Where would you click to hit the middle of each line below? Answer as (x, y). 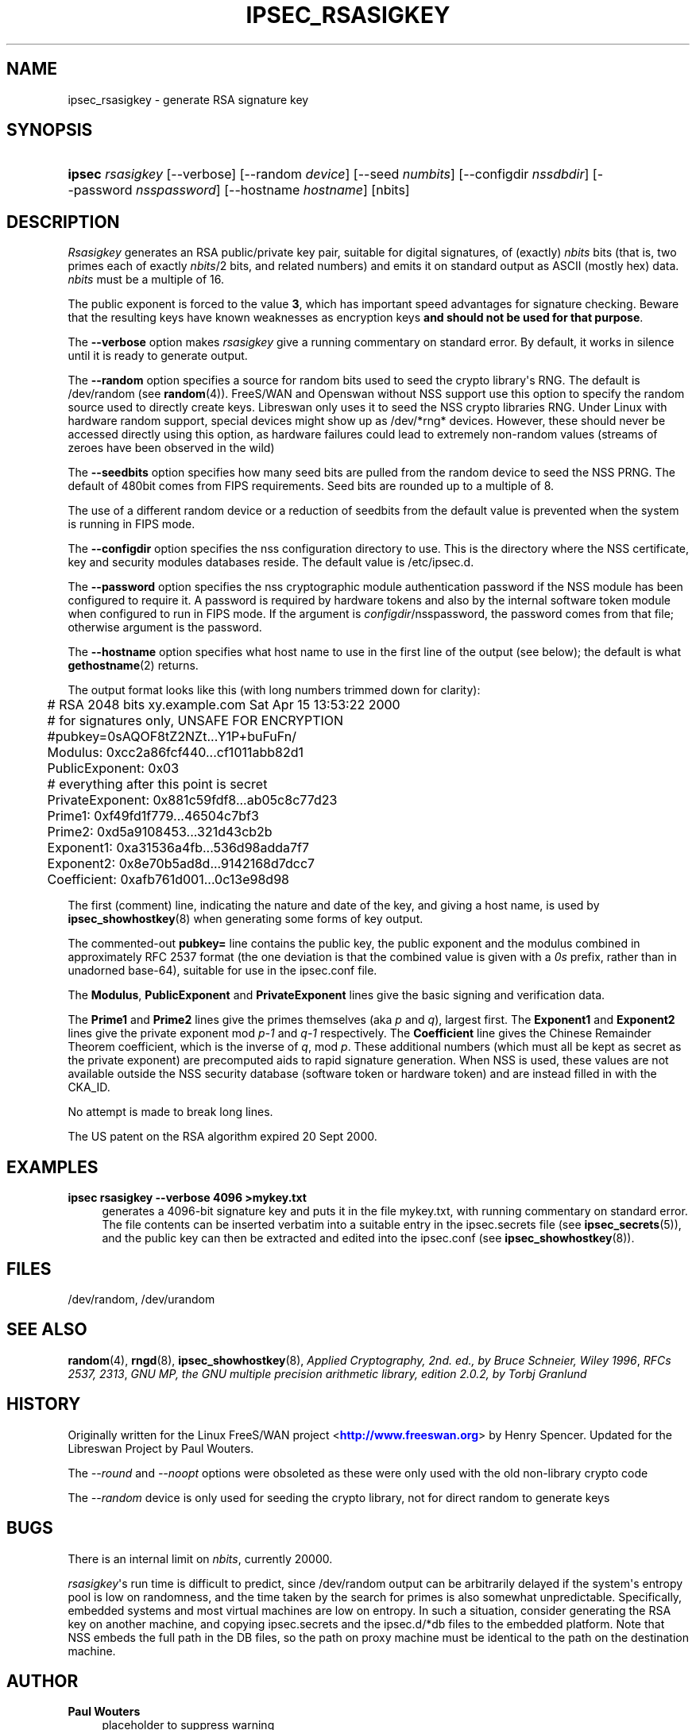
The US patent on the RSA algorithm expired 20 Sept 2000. (222, 1137)
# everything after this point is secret (157, 784)
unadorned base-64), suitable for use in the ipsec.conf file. (222, 971)
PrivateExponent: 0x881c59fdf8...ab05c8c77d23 (192, 800)
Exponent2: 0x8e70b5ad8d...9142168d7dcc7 (181, 864)
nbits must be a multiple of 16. (146, 280)
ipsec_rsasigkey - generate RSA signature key (188, 99)
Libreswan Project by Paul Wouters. (161, 1448)
